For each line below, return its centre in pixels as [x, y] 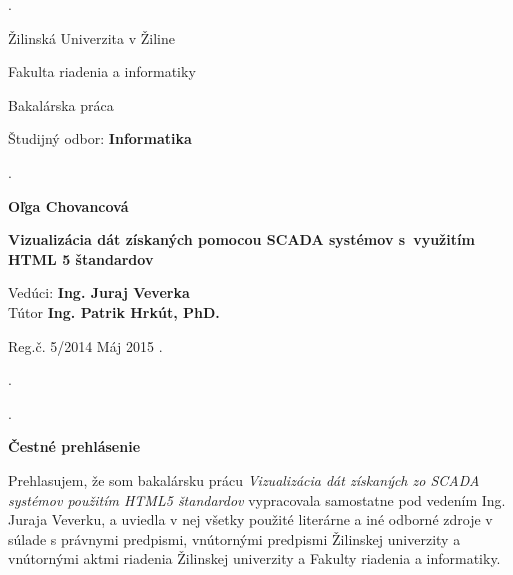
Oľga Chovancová [68, 205]
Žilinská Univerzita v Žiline [91, 37]
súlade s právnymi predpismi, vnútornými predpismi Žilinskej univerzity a [234, 538]
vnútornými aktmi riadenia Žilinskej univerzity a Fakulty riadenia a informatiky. [254, 558]
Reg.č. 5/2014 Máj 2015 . [85, 345]
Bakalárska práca [61, 104]
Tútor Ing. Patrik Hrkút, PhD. [114, 311]
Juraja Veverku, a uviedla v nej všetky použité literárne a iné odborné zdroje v [250, 519]
